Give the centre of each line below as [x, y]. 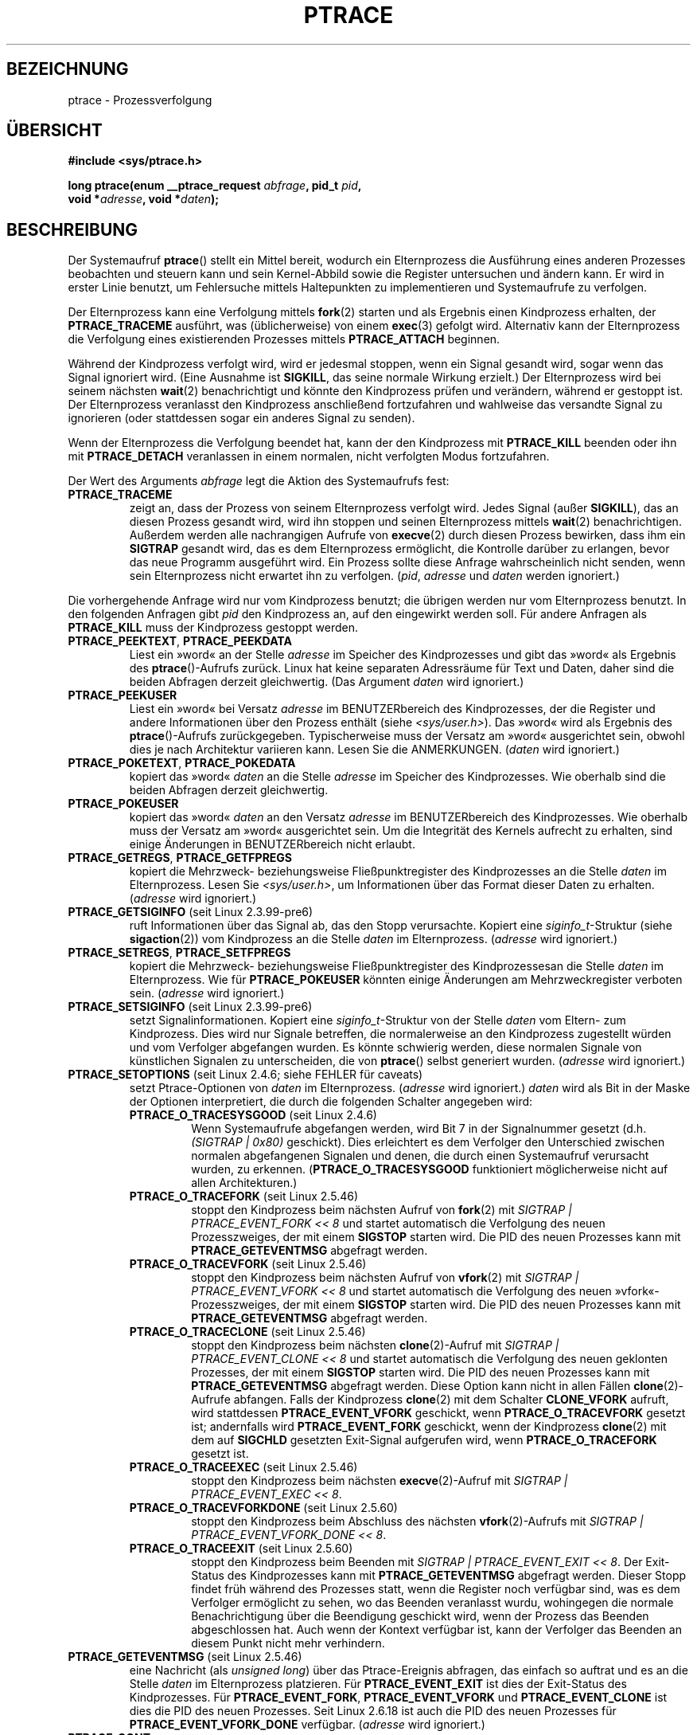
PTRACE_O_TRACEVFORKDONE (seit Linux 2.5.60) [263, 1508]
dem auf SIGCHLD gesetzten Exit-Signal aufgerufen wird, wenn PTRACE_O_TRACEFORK [424, 1440]
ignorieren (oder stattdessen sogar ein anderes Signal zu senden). [241, 418]
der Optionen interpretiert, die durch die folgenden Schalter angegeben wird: [331, 1102]
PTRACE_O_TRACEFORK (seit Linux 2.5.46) [243, 1196]
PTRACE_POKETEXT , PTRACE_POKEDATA [182, 763]
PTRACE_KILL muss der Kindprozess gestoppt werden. [213, 628]
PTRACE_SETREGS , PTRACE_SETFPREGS [179, 953]
